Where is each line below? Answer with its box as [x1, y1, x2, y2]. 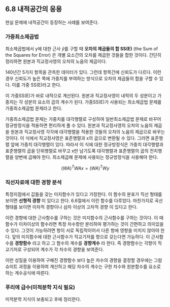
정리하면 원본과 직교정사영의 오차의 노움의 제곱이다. [5, 58, 107, 64]
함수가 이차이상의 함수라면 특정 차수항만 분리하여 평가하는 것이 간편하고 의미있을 [5, 221, 164, 227]
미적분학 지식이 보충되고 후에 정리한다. [5, 296, 81, 302]
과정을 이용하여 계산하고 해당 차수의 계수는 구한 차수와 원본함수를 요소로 [18, 263, 161, 270]
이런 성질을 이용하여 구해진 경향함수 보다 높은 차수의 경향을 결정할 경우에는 [5, 257, 153, 263]
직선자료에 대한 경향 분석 [5, 179, 62, 186]
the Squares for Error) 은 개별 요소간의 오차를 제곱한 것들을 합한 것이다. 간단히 [5, 52, 161, 58]
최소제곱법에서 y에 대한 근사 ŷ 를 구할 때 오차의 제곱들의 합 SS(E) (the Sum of [5, 46, 158, 52]
